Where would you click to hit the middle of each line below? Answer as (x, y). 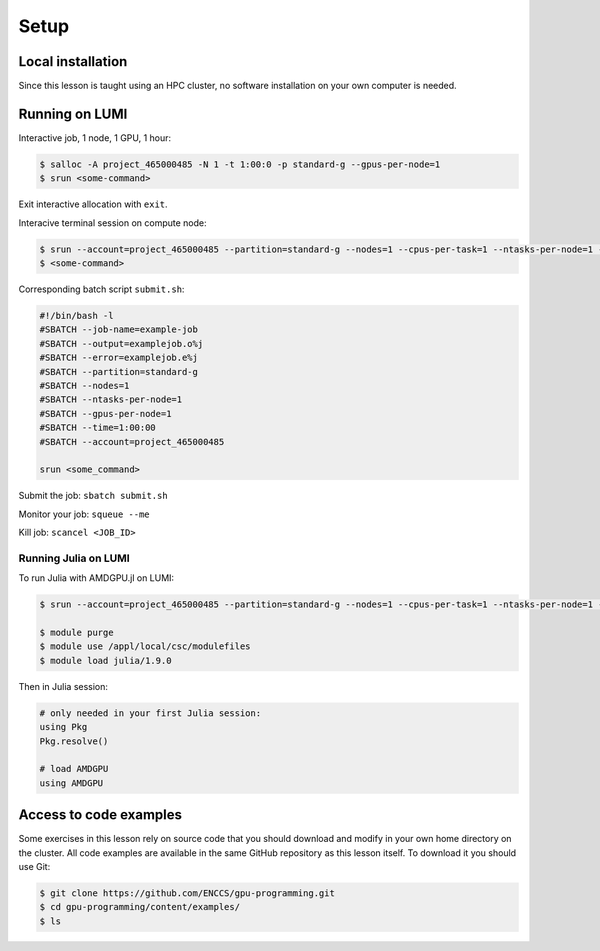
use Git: (34, 867)
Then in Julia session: (63, 686)
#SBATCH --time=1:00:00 (98, 428)
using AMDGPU (71, 783)
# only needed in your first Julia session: (150, 713)
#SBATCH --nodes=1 (84, 386)
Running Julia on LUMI (74, 558)
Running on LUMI (73, 113)
